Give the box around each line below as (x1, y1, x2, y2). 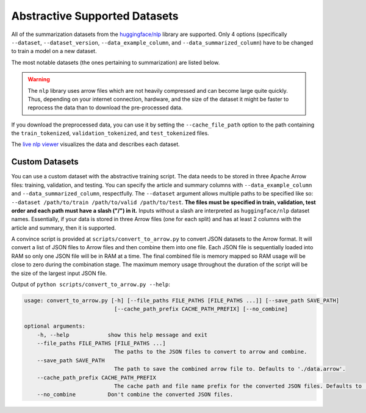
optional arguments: (24, 323, 85, 330)
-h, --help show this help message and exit (37, 331, 208, 338)
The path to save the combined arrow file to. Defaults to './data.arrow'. (113, 365, 346, 373)
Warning (27, 76, 50, 83)
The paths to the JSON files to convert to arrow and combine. (113, 348, 307, 356)
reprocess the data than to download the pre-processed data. (27, 104, 183, 111)
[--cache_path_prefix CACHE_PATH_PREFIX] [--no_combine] (113, 305, 288, 313)
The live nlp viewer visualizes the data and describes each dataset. (11, 141, 180, 148)
